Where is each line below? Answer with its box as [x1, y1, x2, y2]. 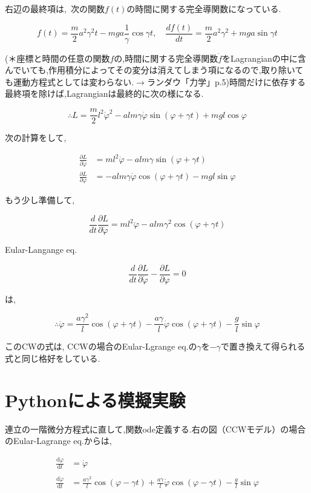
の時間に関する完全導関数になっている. [126, 2, 281, 15]
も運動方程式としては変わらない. [5, 75, 134, 88]
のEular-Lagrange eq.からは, [5, 434, 112, 447]
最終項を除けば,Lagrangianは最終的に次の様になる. [5, 87, 204, 100]
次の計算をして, [5, 131, 67, 144]
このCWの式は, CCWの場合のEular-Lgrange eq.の [5, 340, 197, 353]
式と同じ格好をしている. [5, 352, 100, 365]
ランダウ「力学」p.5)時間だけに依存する [146, 75, 306, 88]
